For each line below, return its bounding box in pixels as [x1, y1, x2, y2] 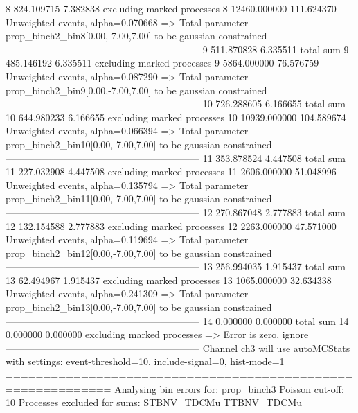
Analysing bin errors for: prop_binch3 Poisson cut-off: [114, 381, 344, 396]
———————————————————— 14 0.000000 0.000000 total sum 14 [6, 313, 349, 328]
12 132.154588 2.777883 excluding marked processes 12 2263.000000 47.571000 [6, 218, 337, 233]
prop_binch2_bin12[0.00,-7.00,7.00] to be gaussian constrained [6, 245, 272, 260]
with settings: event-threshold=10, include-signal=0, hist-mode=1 [6, 354, 285, 369]
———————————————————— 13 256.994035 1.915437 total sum [6, 259, 346, 274]
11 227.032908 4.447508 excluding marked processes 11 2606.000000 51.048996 [6, 164, 337, 179]
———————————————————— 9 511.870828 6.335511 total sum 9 [6, 42, 349, 56]
